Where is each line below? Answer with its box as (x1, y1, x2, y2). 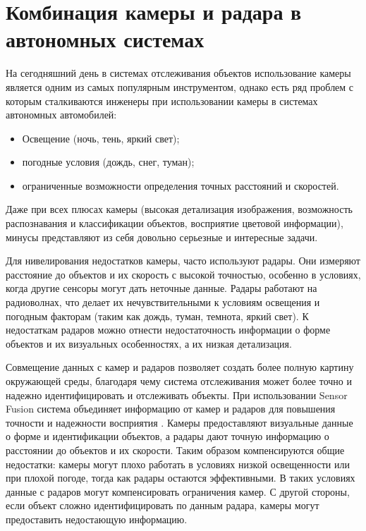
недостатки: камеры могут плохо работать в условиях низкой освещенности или (6, 456, 350, 471)
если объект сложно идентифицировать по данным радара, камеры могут (6, 498, 319, 513)
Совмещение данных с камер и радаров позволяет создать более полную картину (6, 360, 354, 374)
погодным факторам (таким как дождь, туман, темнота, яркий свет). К (6, 308, 309, 323)
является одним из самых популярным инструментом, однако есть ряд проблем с (6, 79, 354, 94)
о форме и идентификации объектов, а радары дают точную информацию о (6, 429, 329, 444)
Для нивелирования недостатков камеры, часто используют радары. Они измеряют (6, 253, 360, 268)
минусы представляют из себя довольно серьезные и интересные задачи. (6, 229, 318, 244)
